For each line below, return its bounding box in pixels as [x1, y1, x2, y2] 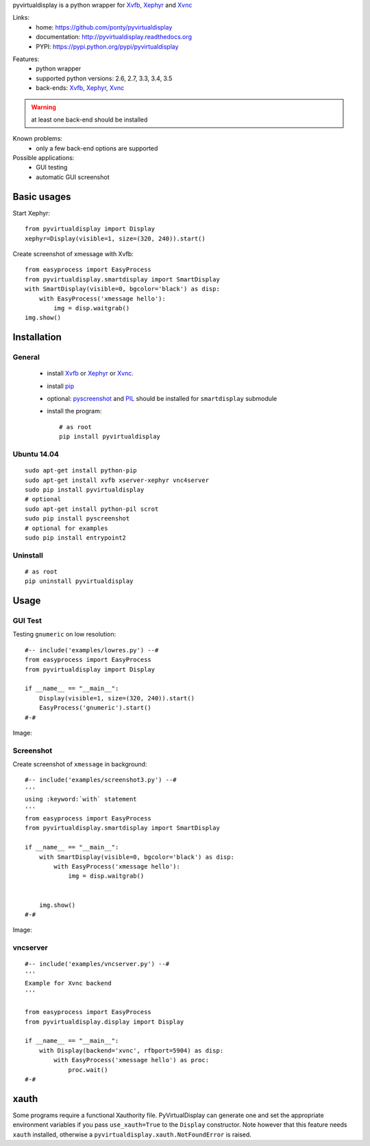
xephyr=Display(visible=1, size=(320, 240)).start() [25, 234, 206, 242]
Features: [12, 55, 40, 63]
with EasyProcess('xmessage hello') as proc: [53, 1056, 209, 1064]
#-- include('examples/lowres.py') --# [25, 646, 159, 654]
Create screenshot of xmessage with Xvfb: [12, 249, 134, 257]
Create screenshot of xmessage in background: [12, 760, 147, 768]
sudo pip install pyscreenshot [25, 515, 130, 523]
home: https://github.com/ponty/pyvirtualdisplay [36, 23, 173, 31]
